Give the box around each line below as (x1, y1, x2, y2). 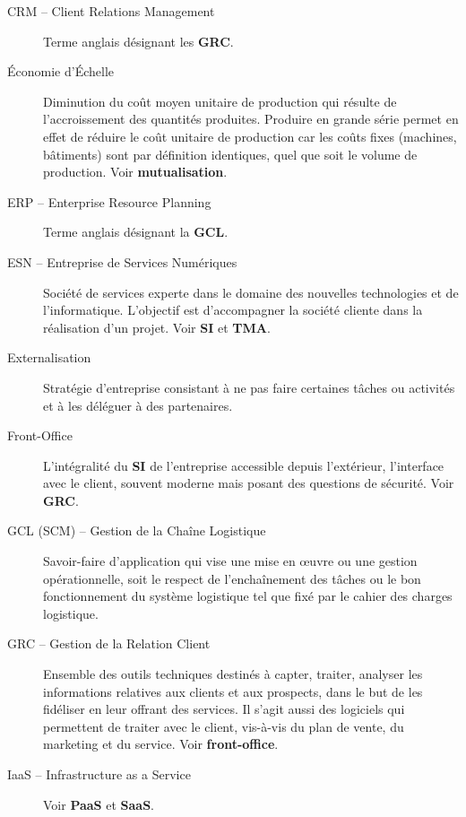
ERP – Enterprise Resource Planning (7, 192, 211, 211)
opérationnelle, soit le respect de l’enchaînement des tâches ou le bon (43, 569, 421, 587)
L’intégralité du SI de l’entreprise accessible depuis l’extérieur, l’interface (43, 456, 444, 474)
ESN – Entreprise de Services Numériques (7, 252, 237, 271)
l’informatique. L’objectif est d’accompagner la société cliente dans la (43, 300, 423, 319)
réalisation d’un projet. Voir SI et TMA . (43, 317, 271, 336)
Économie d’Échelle (7, 62, 114, 81)
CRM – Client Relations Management (7, 2, 215, 20)
